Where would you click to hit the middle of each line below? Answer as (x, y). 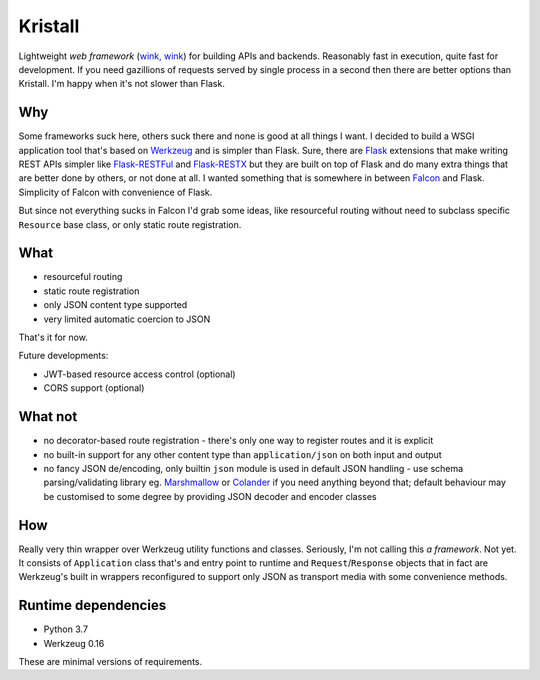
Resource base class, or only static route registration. (130, 224)
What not (48, 416)
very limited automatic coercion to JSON (127, 319)
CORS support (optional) (94, 388)
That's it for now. (53, 337)
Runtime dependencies (92, 605)
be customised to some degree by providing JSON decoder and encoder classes (210, 496)
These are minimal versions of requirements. (110, 662)
